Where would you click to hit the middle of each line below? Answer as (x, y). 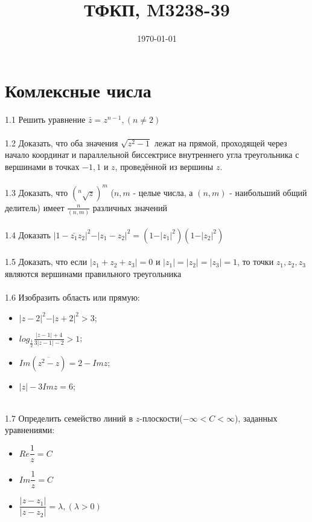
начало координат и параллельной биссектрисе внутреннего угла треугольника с (152, 155)
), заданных (256, 418)
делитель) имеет (35, 207)
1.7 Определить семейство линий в (69, 418)
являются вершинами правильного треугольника (93, 273)
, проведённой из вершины (164, 167)
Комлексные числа (78, 90)
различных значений (130, 207)
